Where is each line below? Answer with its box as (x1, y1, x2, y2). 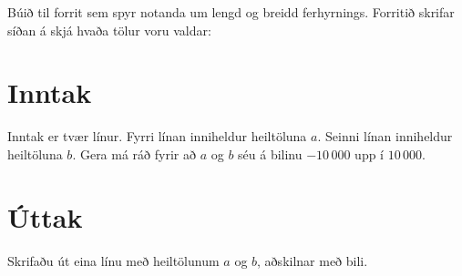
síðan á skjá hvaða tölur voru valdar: (7, 20, 211, 39)
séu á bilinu (238, 144, 303, 163)
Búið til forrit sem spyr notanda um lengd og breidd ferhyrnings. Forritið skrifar (7, 3, 455, 21)
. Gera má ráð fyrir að (72, 144, 196, 163)
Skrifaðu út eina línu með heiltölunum (7, 250, 220, 270)
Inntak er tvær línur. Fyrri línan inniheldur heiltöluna (7, 127, 307, 146)
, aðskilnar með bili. (257, 250, 368, 270)
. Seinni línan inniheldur (317, 127, 453, 146)
